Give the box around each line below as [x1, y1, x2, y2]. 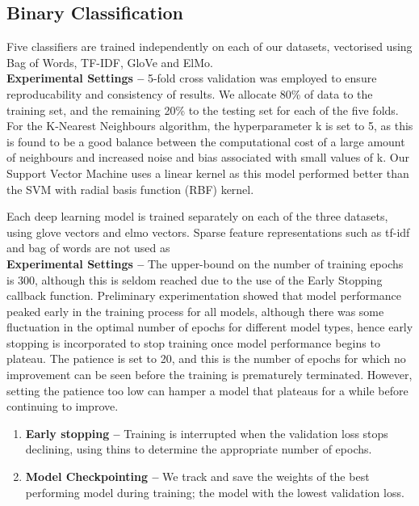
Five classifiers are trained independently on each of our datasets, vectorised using [6, 38, 413, 55]
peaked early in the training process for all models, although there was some [6, 302, 384, 319]
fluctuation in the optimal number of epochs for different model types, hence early [6, 318, 413, 335]
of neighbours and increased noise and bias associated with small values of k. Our [6, 149, 409, 166]
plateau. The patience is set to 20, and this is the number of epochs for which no [6, 350, 406, 367]
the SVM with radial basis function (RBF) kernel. [6, 180, 254, 197]
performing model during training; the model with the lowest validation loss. [25, 483, 404, 500]
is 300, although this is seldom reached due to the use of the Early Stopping [6, 271, 383, 288]
